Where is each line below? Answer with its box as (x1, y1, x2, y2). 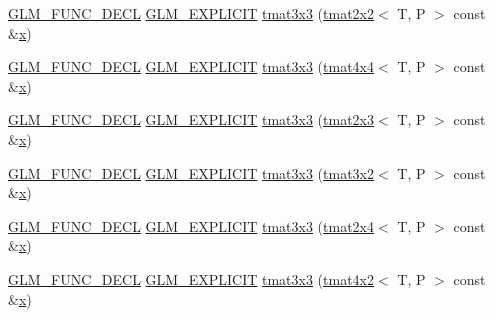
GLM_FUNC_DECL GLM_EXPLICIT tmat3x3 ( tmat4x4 (8, 56, 375, 77)
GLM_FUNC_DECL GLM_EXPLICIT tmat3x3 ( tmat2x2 (8, 3, 375, 23)
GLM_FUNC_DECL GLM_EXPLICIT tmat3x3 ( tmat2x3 (8, 109, 375, 130)
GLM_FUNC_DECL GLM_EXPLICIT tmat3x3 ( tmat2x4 (8, 215, 375, 236)
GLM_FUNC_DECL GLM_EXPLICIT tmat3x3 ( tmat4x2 (8, 268, 375, 289)
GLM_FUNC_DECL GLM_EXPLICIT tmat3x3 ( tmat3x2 (8, 162, 375, 183)
